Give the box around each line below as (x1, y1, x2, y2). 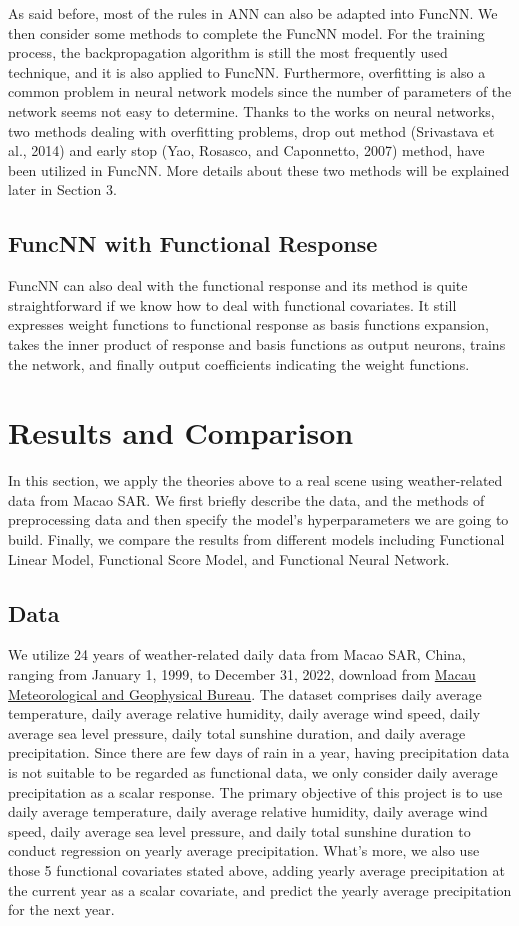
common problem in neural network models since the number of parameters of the (8, 81, 512, 102)
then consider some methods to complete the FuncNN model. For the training (8, 22, 485, 43)
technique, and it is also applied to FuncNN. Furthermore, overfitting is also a (8, 61, 486, 82)
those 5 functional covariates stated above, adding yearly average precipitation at (8, 859, 505, 880)
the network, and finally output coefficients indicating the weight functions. (8, 353, 470, 374)
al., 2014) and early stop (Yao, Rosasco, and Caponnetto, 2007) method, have (8, 140, 485, 161)
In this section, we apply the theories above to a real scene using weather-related (8, 470, 503, 491)
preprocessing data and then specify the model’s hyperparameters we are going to (8, 509, 509, 530)
